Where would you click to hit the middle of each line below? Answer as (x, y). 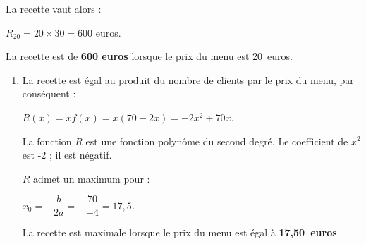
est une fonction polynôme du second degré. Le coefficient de (217, 141)
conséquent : (49, 93)
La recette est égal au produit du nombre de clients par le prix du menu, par (188, 79)
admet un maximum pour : (92, 178)
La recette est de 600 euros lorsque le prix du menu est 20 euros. (149, 56)
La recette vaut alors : (54, 8)
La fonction (47, 141)
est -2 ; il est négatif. (67, 155)
